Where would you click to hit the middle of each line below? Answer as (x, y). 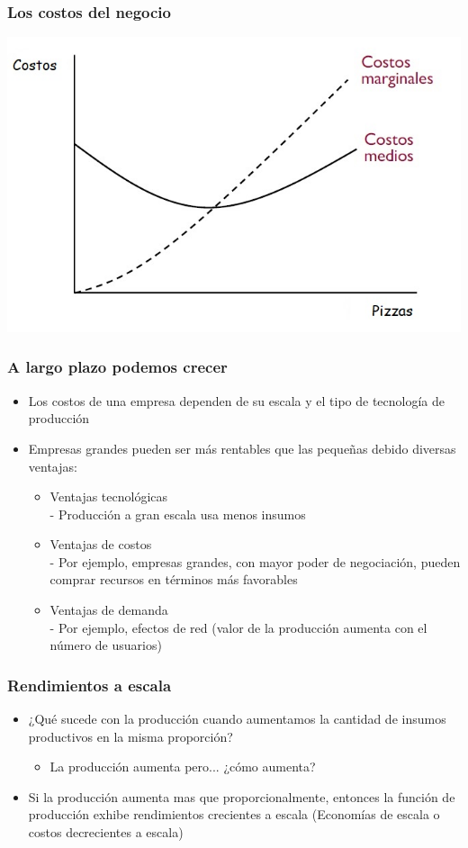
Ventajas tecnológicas (109, 496)
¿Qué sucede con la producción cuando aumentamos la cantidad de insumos (237, 719)
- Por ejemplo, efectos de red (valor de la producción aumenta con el (238, 627)
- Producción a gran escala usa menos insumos (178, 514)
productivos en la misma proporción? (130, 736)
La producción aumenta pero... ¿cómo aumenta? (183, 767)
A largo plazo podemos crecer (117, 367)
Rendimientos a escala (90, 685)
